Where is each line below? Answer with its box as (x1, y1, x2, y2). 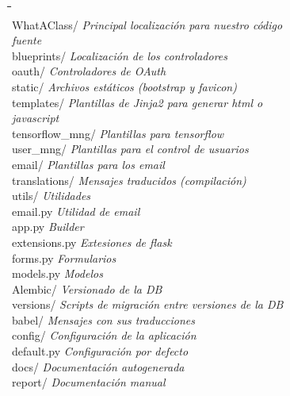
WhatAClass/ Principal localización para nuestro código (12, 16, 283, 33)
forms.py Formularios (12, 249, 116, 266)
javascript (12, 110, 59, 126)
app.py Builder (12, 218, 84, 235)
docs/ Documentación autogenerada (12, 358, 185, 375)
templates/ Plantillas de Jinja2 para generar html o (12, 94, 263, 110)
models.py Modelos (12, 265, 103, 282)
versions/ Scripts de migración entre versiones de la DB (12, 296, 284, 313)
